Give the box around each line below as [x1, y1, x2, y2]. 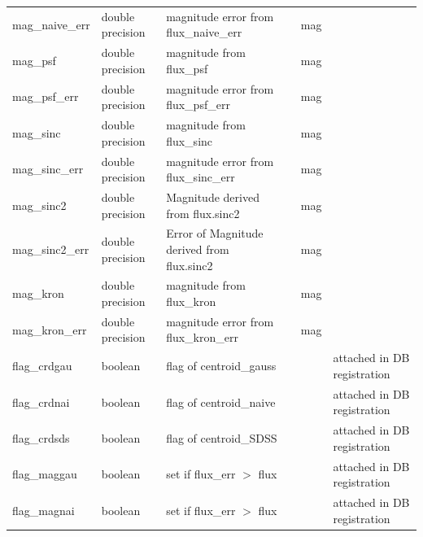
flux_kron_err [166, 329, 238, 346]
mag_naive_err [12, 15, 90, 33]
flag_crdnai [12, 393, 70, 410]
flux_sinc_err [166, 168, 235, 186]
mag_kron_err [12, 321, 87, 338]
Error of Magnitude [166, 225, 264, 242]
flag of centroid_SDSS [166, 429, 277, 446]
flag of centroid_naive [166, 393, 276, 410]
